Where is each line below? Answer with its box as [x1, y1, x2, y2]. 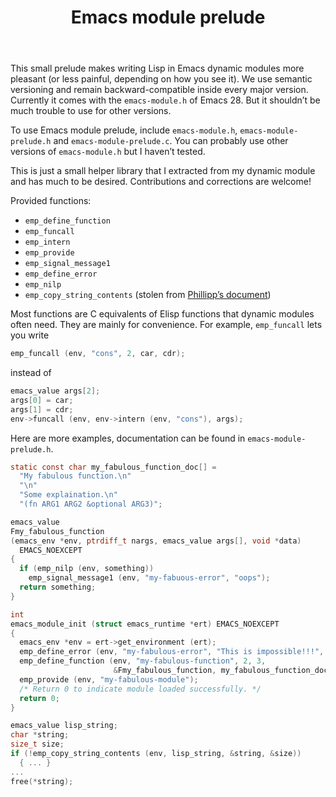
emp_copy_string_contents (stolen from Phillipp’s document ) [24, 289, 272, 301]
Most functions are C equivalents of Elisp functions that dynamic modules [10, 308, 315, 320]
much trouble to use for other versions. [10, 105, 172, 117]
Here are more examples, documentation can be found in [10, 432, 246, 444]
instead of [10, 367, 52, 379]
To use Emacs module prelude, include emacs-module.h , [10, 124, 238, 136]
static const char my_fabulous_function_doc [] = [10, 462, 217, 472]
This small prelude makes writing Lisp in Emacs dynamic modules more [10, 62, 305, 75]
